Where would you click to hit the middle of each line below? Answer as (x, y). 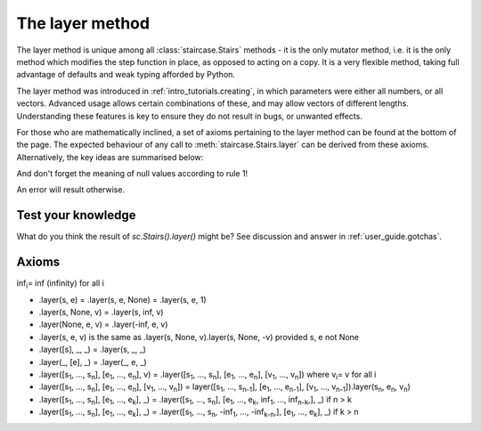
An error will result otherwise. (70, 190)
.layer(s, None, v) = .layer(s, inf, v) (101, 313)
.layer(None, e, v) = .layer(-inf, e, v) (103, 324)
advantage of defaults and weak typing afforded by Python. (126, 75)
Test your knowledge (76, 215)
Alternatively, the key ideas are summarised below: (110, 157)
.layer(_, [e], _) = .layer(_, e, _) (93, 362)
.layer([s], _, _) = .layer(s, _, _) (93, 350)
